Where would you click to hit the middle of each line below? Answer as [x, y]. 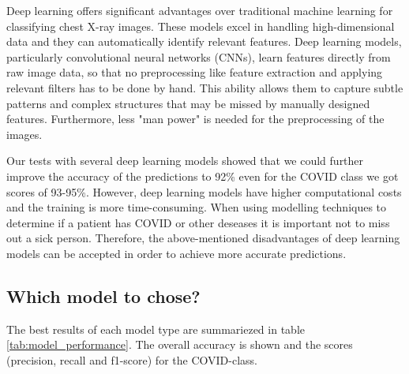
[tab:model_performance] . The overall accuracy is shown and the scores [180, 344]
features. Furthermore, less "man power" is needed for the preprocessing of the [195, 119]
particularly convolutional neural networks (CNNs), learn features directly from [199, 56]
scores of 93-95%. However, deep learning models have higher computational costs [204, 191]
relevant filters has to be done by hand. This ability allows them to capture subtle [205, 87]
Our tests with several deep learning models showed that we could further [185, 161]
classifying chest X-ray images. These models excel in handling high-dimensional [201, 26]
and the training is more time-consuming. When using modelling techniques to [197, 207]
